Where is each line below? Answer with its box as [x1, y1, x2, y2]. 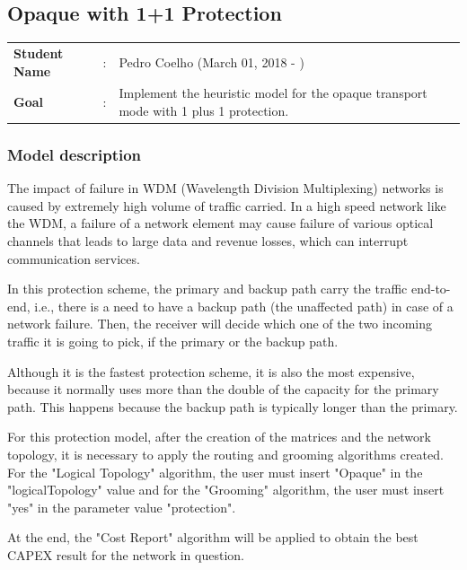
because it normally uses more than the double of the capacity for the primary [7, 380, 439, 399]
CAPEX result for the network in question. [7, 545, 244, 564]
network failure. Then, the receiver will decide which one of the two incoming [7, 314, 433, 333]
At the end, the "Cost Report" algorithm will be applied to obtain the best [7, 528, 419, 547]
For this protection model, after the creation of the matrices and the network [7, 427, 431, 446]
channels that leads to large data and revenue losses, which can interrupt [7, 232, 409, 250]
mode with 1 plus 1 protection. [119, 101, 289, 119]
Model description [7, 144, 142, 165]
